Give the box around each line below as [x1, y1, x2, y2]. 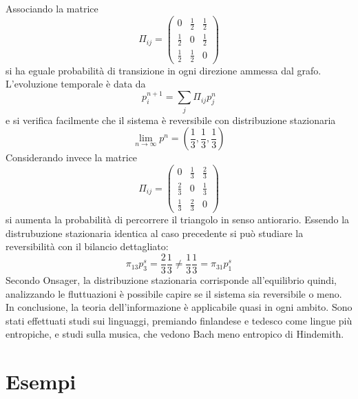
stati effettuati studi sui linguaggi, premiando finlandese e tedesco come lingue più [6, 313, 352, 327]
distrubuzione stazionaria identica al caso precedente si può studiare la [6, 225, 304, 240]
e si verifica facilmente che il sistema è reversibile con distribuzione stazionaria [6, 112, 336, 127]
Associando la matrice [6, 1, 98, 15]
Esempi [6, 367, 76, 396]
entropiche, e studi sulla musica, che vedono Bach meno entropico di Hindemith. [6, 327, 344, 341]
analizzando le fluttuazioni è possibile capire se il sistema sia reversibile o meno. [6, 286, 342, 300]
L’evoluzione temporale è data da [6, 76, 146, 91]
